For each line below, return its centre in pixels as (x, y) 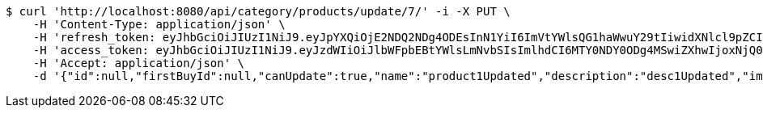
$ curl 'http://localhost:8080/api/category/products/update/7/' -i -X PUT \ (258, 11)
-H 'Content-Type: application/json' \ (159, 24)
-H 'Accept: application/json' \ (139, 63)
